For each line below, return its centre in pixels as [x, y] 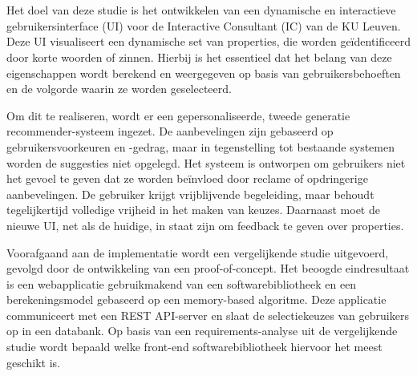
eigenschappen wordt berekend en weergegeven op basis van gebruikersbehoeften [204, 73]
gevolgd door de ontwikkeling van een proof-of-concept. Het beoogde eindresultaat [208, 268]
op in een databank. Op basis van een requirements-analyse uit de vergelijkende [202, 331]
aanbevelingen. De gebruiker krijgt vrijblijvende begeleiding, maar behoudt [190, 194]
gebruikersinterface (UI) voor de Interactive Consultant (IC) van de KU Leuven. [204, 25]
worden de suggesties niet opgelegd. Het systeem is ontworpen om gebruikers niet [206, 162]
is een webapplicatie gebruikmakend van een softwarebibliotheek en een [182, 283]
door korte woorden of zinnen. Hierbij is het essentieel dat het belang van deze [199, 57]
